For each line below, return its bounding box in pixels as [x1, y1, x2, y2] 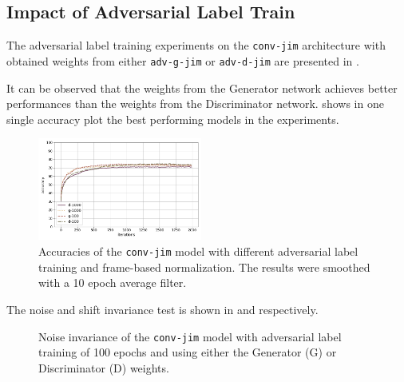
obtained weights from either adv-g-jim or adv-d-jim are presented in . [6, 52, 359, 69]
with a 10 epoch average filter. [38, 274, 187, 291]
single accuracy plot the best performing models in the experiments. [6, 110, 339, 127]
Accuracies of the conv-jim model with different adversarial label [38, 243, 358, 260]
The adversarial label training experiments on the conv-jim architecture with [6, 37, 386, 54]
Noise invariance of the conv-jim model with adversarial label [38, 328, 342, 344]
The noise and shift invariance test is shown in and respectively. [6, 300, 319, 317]
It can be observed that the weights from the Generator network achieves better [6, 79, 398, 96]
